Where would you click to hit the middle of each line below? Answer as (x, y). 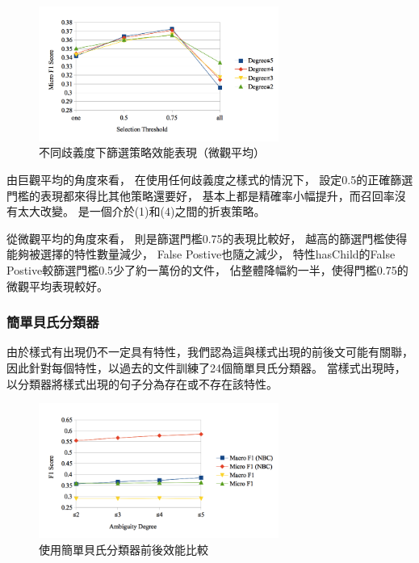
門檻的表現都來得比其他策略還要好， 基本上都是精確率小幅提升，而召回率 (201, 195)
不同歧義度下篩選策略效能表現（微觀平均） (152, 152)
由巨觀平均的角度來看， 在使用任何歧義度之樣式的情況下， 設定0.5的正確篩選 (210, 179)
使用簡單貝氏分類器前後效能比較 (124, 549)
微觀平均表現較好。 (57, 286)
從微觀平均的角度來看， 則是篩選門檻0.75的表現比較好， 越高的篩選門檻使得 (207, 238)
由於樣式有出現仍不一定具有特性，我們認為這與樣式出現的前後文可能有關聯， (210, 352)
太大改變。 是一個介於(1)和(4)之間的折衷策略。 (141, 211)
